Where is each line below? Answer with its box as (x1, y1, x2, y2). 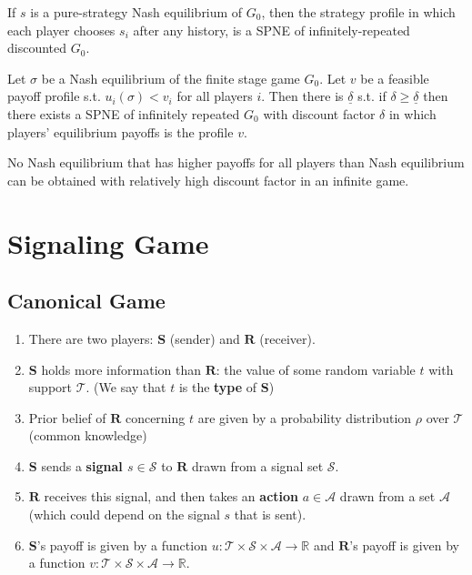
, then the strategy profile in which (261, 3, 456, 21)
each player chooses (7, 20, 115, 39)
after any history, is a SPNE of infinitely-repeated (133, 20, 410, 39)
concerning (125, 408, 186, 427)
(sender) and (169, 328, 240, 348)
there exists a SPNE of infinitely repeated (7, 104, 240, 123)
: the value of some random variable (216, 359, 416, 378)
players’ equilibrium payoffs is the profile (7, 122, 234, 141)
